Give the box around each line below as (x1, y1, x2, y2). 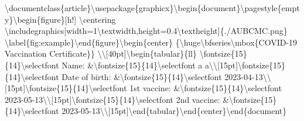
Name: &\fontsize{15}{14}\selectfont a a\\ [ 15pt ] (62, 58, 238, 71)
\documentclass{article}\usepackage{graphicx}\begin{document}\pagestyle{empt (5, 2, 300, 13)
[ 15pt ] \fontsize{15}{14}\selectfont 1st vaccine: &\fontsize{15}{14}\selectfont (5, 82, 282, 94)
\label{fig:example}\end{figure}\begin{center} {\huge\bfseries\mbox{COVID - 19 (5, 36, 298, 48)
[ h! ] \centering (64, 13, 116, 25)
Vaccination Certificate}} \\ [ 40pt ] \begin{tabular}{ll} (5, 47, 197, 60)
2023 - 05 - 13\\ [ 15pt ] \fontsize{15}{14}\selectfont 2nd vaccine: (5, 93, 220, 105)
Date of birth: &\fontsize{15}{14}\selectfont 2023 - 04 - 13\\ (62, 70, 271, 82)
